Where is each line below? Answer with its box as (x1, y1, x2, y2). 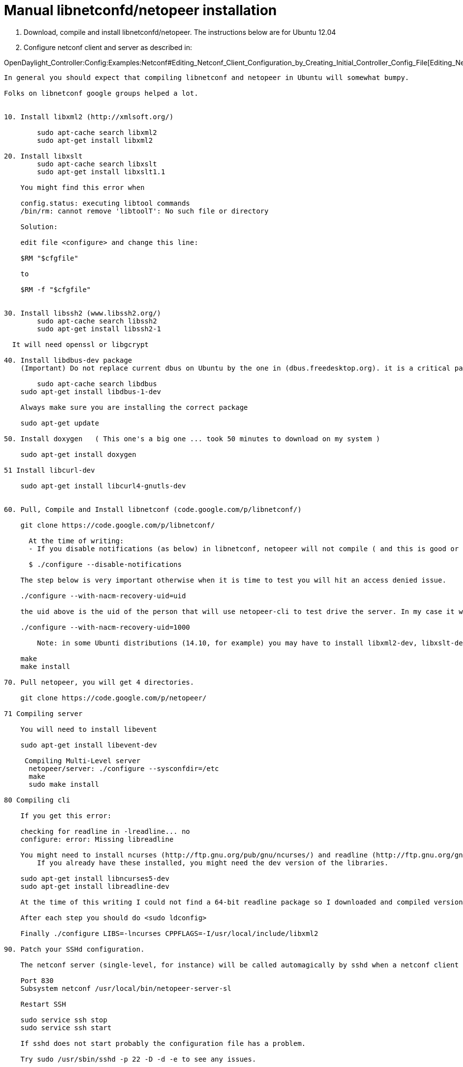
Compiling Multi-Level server (25, 756, 141, 765)
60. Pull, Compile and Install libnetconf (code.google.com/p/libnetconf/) (4, 505, 302, 513)
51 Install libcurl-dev (4, 466, 95, 474)
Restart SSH (20, 1000, 66, 1008)
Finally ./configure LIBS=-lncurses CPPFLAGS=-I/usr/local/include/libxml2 (20, 929, 318, 937)
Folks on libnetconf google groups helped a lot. (4, 89, 199, 97)
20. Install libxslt (4, 152, 83, 160)
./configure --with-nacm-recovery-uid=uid (20, 591, 186, 600)
